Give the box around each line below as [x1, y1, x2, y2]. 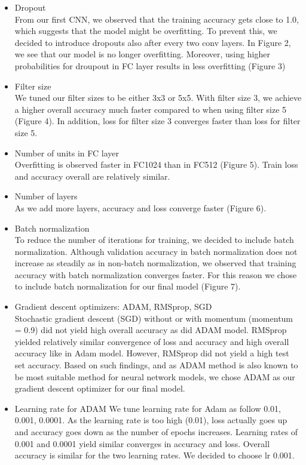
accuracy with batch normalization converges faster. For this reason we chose [14, 268, 297, 281]
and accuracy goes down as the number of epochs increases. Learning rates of [14, 426, 298, 438]
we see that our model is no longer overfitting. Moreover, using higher [14, 48, 270, 60]
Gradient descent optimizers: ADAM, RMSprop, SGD [14, 300, 212, 313]
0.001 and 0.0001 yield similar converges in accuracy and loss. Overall [14, 437, 270, 449]
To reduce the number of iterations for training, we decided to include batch [14, 233, 294, 246]
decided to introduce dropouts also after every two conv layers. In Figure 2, [14, 36, 291, 48]
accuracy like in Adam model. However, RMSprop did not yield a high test [14, 347, 289, 359]
